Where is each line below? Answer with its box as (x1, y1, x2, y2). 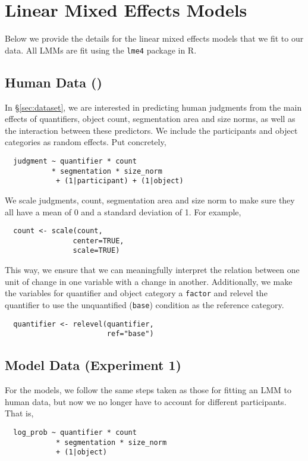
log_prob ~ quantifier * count (13, 428, 137, 437)
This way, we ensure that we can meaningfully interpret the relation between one (5, 264, 300, 276)
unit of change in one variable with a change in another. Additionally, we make (5, 275, 293, 287)
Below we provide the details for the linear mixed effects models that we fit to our (5, 32, 304, 45)
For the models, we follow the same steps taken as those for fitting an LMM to (5, 384, 291, 396)
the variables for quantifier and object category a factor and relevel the (5, 287, 268, 299)
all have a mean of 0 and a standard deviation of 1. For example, (5, 205, 241, 218)
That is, (5, 407, 34, 419)
